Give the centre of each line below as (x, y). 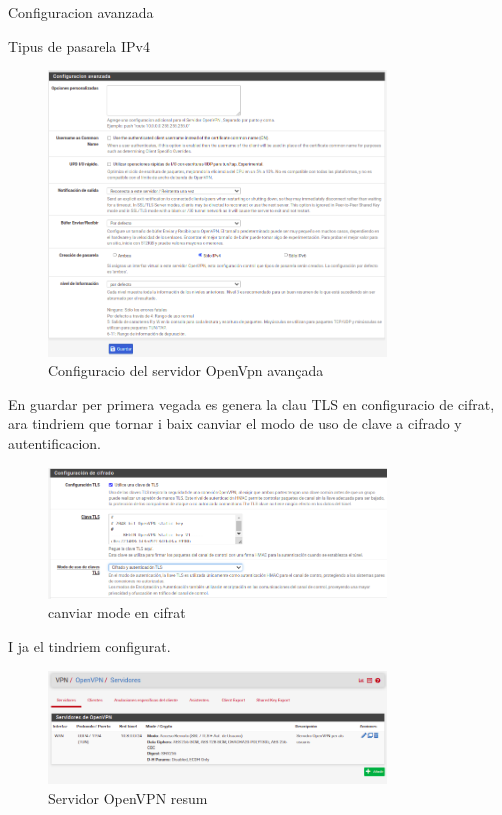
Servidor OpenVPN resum (128, 797)
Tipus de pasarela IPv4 (79, 45)
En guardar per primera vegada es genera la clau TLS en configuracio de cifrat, (251, 403)
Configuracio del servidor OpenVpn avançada (186, 370)
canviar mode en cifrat (117, 612)
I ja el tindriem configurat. (89, 645)
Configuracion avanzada (81, 12)
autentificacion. (54, 442)
